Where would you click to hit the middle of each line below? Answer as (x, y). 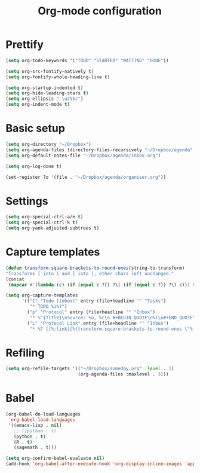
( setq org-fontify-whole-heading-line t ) (58, 77)
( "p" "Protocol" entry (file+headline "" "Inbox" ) (91, 312)
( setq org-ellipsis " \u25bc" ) (44, 99)
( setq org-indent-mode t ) (38, 105)
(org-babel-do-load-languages (43, 414)
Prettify (25, 45)
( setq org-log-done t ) (34, 166)
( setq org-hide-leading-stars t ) (47, 93)
